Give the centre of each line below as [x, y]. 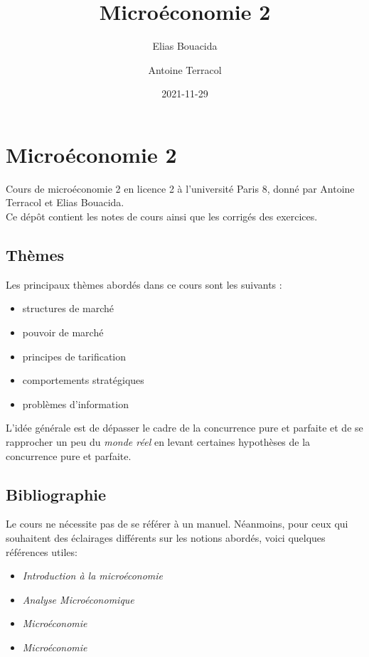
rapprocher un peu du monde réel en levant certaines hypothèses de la [158, 441]
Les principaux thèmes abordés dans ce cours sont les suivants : [144, 284]
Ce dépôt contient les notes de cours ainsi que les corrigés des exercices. [162, 217]
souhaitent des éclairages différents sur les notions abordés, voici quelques [166, 537]
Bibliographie [56, 494]
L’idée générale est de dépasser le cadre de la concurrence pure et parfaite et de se [184, 428]
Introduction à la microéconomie [93, 576]
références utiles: [42, 551]
